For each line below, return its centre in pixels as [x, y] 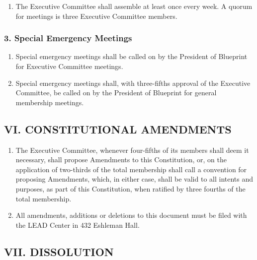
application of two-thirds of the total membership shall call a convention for [131, 169]
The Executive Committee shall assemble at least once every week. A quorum [134, 6]
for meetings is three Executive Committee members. [96, 16]
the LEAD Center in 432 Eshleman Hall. [78, 225]
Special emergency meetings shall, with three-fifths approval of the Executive [133, 83]
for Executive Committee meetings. [69, 66]
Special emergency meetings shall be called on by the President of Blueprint [131, 56]
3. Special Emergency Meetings [68, 38]
